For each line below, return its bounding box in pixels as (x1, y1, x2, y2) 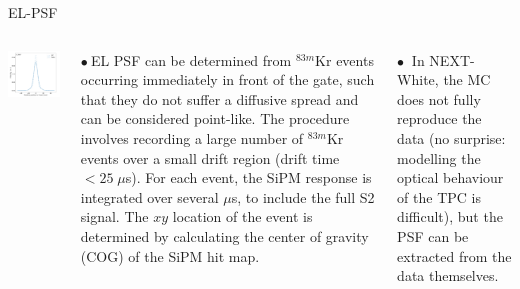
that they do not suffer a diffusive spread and (80, 88, 359, 109)
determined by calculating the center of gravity (80, 225, 369, 246)
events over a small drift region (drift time (80, 147, 340, 168)
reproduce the (397, 108, 482, 129)
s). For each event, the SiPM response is (125, 167, 372, 188)
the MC (443, 69, 491, 90)
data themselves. (397, 265, 499, 286)
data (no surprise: (397, 127, 506, 148)
